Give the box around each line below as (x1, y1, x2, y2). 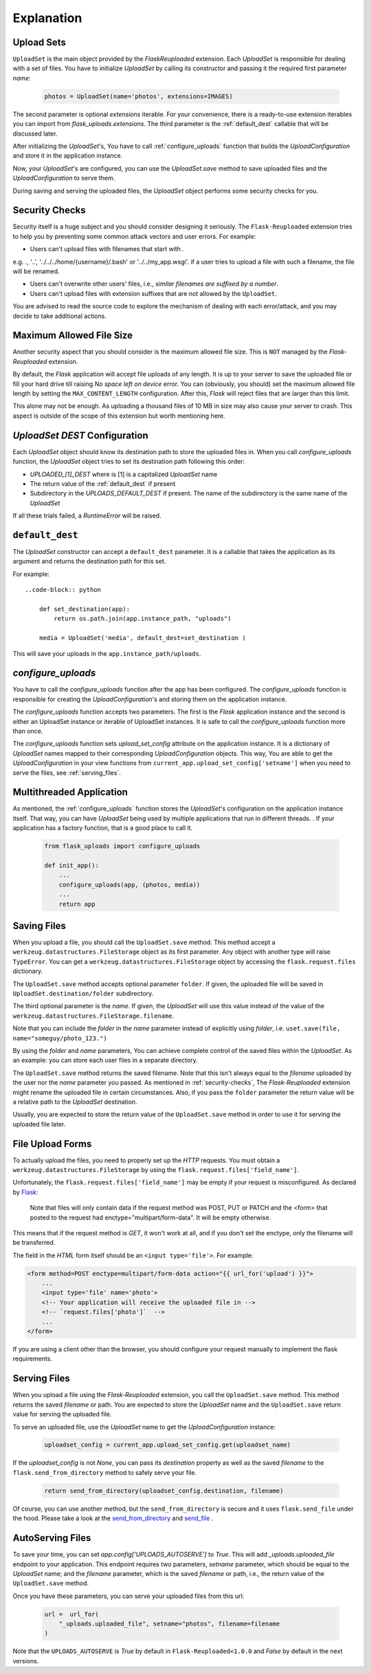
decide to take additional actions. (12, 312, 106, 320)
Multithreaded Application (12, 787, 128, 798)
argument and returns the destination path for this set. (12, 557, 166, 566)
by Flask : (12, 1188, 38, 1196)
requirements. (12, 1354, 53, 1363)
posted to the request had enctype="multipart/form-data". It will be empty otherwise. (30, 1213, 271, 1222)
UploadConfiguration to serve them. (12, 174, 115, 182)
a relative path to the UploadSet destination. (12, 1098, 137, 1106)
